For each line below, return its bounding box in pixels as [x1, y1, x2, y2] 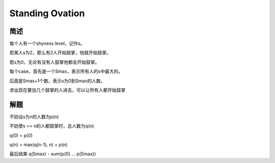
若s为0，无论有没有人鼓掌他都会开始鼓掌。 [9, 59, 100, 65]
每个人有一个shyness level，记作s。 [9, 41, 85, 47]
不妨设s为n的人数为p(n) [9, 113, 59, 119]
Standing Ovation [9, 8, 85, 19]
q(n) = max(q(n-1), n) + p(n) [9, 142, 68, 148]
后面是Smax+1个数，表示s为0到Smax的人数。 [9, 78, 105, 84]
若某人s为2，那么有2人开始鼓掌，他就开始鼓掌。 [9, 50, 112, 56]
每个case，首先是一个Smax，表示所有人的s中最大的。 [9, 69, 123, 75]
